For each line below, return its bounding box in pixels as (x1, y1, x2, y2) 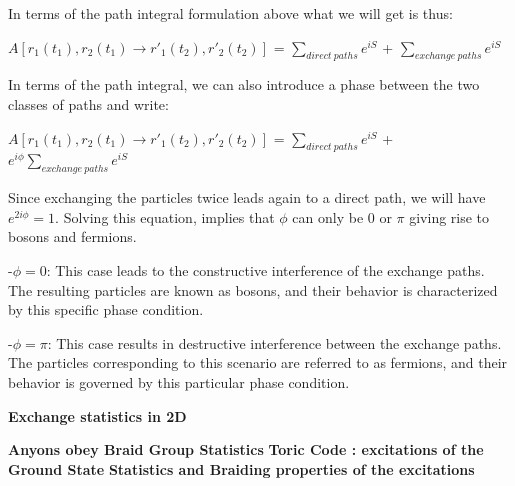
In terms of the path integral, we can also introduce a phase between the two (8, 74, 480, 95)
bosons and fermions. (8, 226, 137, 247)
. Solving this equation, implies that (55, 206, 275, 227)
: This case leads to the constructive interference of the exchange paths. (46, 260, 485, 281)
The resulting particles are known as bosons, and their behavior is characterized (8, 279, 498, 300)
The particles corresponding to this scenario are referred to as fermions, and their (8, 352, 508, 373)
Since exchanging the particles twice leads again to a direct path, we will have (8, 187, 486, 208)
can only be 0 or (292, 206, 392, 227)
